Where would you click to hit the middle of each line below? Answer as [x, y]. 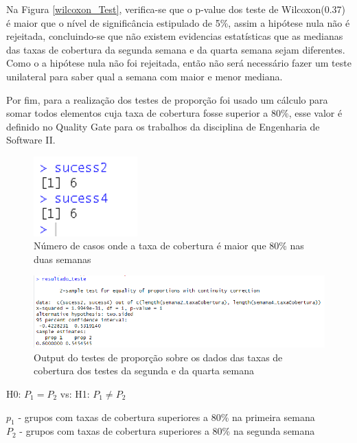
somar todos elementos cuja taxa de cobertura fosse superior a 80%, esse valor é [174, 113]
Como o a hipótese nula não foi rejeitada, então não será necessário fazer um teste [179, 63]
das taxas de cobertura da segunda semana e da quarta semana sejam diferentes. [176, 49]
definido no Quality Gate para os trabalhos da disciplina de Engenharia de [163, 126]
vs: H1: [75, 394]
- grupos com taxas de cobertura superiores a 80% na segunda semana [167, 431]
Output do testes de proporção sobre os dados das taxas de [158, 357]
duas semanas [62, 259]
